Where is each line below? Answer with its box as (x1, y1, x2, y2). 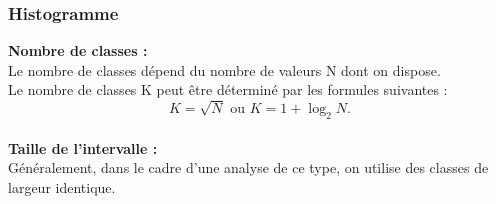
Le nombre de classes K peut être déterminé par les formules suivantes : (8, 79, 448, 100)
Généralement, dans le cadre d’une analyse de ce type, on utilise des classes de (8, 157, 489, 178)
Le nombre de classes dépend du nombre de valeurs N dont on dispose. (8, 59, 441, 80)
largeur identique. (8, 176, 116, 197)
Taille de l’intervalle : (8, 137, 158, 158)
